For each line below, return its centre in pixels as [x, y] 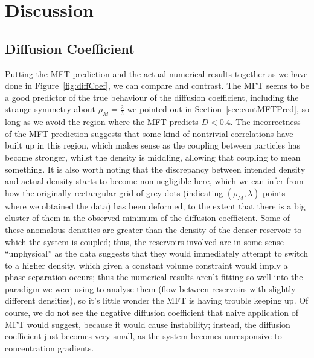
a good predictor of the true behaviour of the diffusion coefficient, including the [152, 97]
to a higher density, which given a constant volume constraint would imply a [146, 265]
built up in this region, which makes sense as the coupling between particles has [153, 145]
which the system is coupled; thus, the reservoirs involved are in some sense [144, 241]
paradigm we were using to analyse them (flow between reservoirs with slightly [150, 288]
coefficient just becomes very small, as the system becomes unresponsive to [143, 336]
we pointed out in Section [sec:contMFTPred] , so [218, 109]
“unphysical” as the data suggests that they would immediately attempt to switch [157, 253]
